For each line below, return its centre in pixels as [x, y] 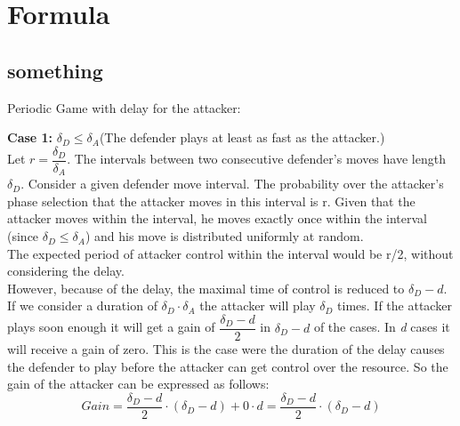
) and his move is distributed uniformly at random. [224, 236]
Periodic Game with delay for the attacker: [124, 107]
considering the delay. [66, 271]
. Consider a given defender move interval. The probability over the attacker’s [232, 184]
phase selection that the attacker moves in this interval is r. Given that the [211, 201]
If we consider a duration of [82, 305]
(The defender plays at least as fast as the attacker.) [242, 137]
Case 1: [30, 137]
